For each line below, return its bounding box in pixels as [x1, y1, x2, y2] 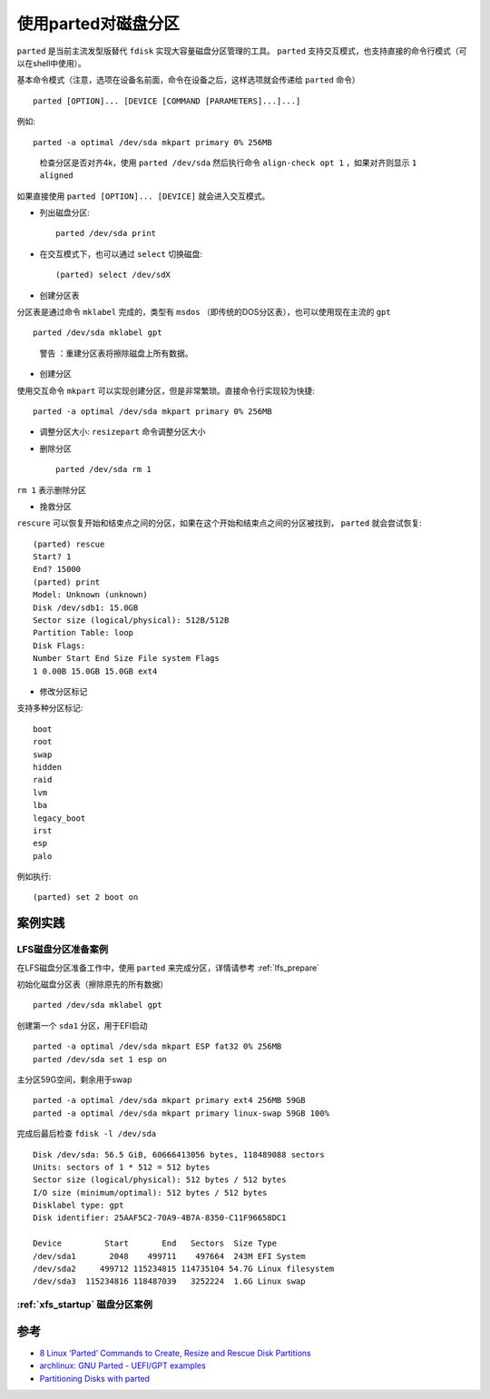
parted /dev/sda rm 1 [55, 464, 152, 475]
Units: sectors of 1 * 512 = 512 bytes [33, 1162, 211, 1172]
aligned [39, 171, 74, 181]
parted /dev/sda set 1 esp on [33, 1054, 168, 1064]
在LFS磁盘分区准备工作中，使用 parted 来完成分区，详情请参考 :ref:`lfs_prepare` [16, 962, 320, 973]
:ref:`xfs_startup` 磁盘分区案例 [16, 1298, 153, 1311]
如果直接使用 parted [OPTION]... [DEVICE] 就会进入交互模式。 [16, 191, 270, 202]
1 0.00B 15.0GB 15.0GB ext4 [33, 665, 158, 676]
